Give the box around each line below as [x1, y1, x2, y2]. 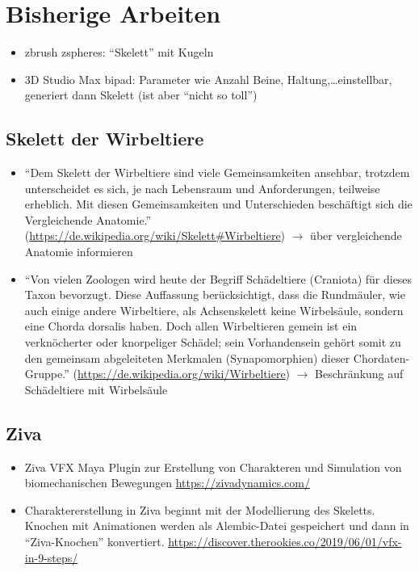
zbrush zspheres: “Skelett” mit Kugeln [24, 44, 214, 61]
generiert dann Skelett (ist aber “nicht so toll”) [24, 86, 258, 103]
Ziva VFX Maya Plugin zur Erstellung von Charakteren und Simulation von [24, 458, 402, 475]
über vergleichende [310, 227, 402, 244]
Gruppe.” [24, 365, 69, 382]
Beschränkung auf [315, 365, 404, 382]
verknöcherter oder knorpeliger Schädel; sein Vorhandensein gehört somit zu [24, 334, 401, 351]
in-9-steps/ [24, 549, 78, 566]
